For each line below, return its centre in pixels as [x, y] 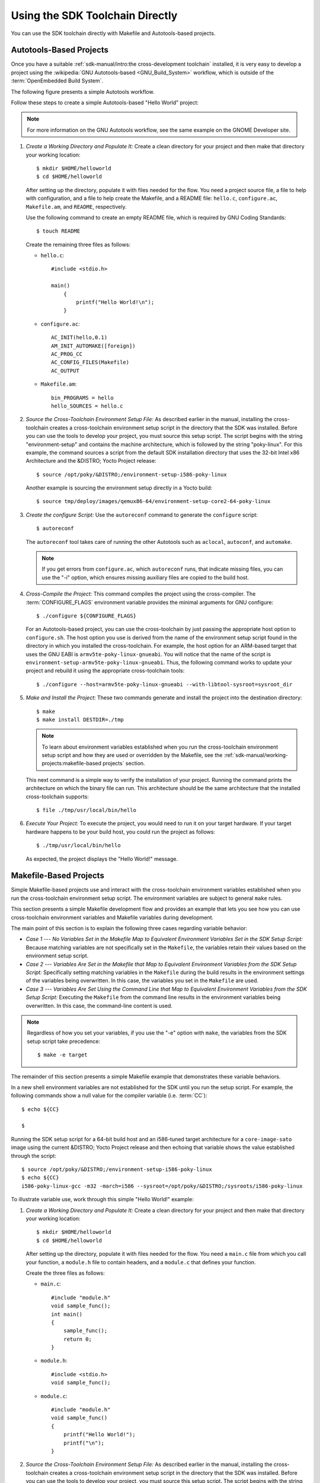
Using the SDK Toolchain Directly [94, 15]
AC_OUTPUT [65, 370]
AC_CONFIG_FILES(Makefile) [90, 362]
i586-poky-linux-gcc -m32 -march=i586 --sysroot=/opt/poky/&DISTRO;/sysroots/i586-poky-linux [162, 1186]
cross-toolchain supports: [57, 796]
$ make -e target [63, 1055]
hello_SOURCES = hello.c [87, 406]
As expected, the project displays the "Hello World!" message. [102, 859]
